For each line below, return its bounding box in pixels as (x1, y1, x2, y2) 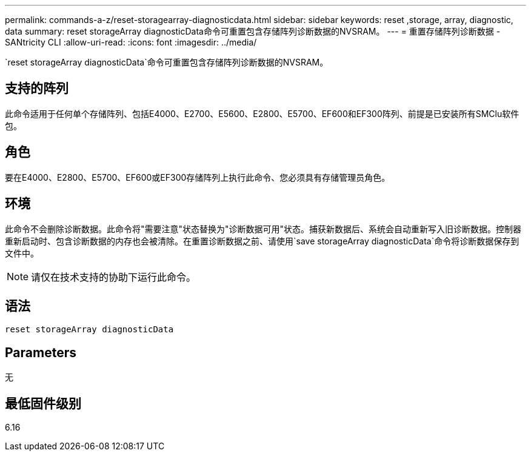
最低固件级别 (5, 395, 81, 411)
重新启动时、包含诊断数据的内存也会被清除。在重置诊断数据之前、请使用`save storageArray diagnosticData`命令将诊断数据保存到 (5, 235, 519, 246)
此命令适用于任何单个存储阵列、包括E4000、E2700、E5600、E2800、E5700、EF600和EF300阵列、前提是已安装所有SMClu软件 (5, 108, 519, 119)
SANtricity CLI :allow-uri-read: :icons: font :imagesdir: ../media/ (5, 37, 257, 47)
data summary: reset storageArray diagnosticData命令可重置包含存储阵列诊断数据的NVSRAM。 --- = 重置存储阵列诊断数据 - (5, 26, 501, 36)
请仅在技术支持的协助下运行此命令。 (31, 270, 196, 283)
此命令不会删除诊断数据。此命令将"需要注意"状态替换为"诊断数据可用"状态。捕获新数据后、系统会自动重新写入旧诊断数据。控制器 (5, 223, 522, 234)
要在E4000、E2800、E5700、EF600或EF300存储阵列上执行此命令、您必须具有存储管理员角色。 (5, 172, 390, 183)
